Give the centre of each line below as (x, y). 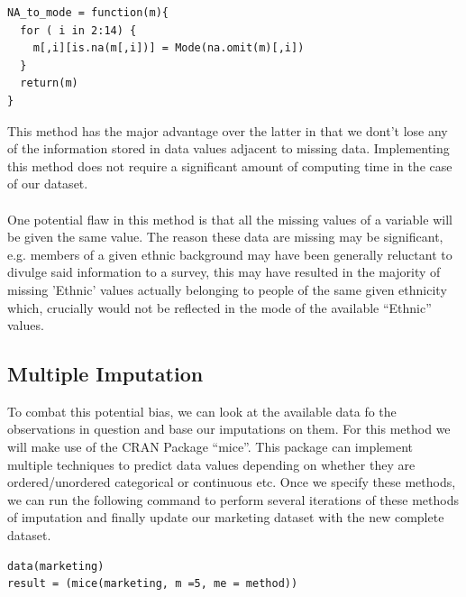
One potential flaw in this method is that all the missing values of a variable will (230, 219)
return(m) (49, 83)
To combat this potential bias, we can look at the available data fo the (202, 411)
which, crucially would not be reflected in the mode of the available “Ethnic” (219, 307)
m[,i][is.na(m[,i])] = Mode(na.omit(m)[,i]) (169, 48)
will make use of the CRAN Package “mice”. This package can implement (210, 447)
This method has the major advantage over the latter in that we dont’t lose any (228, 130)
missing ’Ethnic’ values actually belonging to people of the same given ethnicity (227, 289)
